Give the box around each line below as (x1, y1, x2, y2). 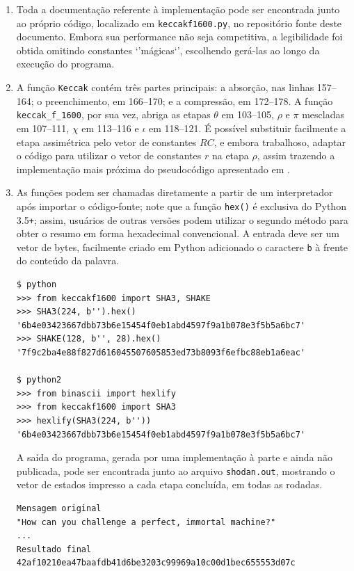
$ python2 (16, 375, 62, 385)
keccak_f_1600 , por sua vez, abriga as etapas (16, 107, 211, 122)
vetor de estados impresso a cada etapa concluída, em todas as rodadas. (16, 477, 323, 492)
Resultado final (16, 544, 92, 554)
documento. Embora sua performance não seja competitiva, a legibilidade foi (16, 29, 343, 44)
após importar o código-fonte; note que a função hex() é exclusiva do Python (16, 198, 346, 213)
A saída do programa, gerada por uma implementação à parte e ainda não (16, 450, 332, 465)
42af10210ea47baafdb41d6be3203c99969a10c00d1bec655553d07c (16, 558, 296, 568)
